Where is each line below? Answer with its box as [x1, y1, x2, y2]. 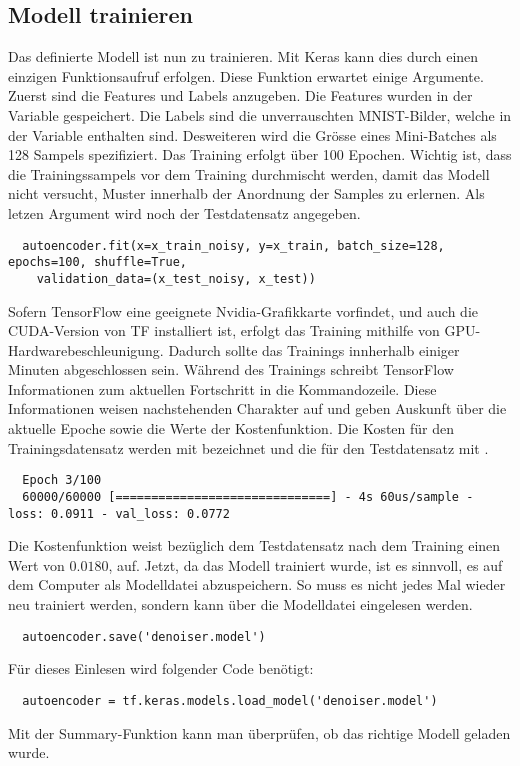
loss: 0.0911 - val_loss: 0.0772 [8, 506, 230, 521]
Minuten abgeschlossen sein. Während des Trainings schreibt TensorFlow [8, 359, 454, 380]
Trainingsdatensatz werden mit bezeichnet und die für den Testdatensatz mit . [8, 437, 489, 458]
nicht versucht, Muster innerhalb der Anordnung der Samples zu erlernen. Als [8, 183, 485, 204]
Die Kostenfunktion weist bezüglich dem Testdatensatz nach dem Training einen [8, 535, 501, 556]
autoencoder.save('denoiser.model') [22, 629, 266, 644]
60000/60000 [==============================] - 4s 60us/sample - [22, 489, 474, 504]
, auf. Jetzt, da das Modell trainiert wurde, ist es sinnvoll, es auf [108, 554, 503, 575]
